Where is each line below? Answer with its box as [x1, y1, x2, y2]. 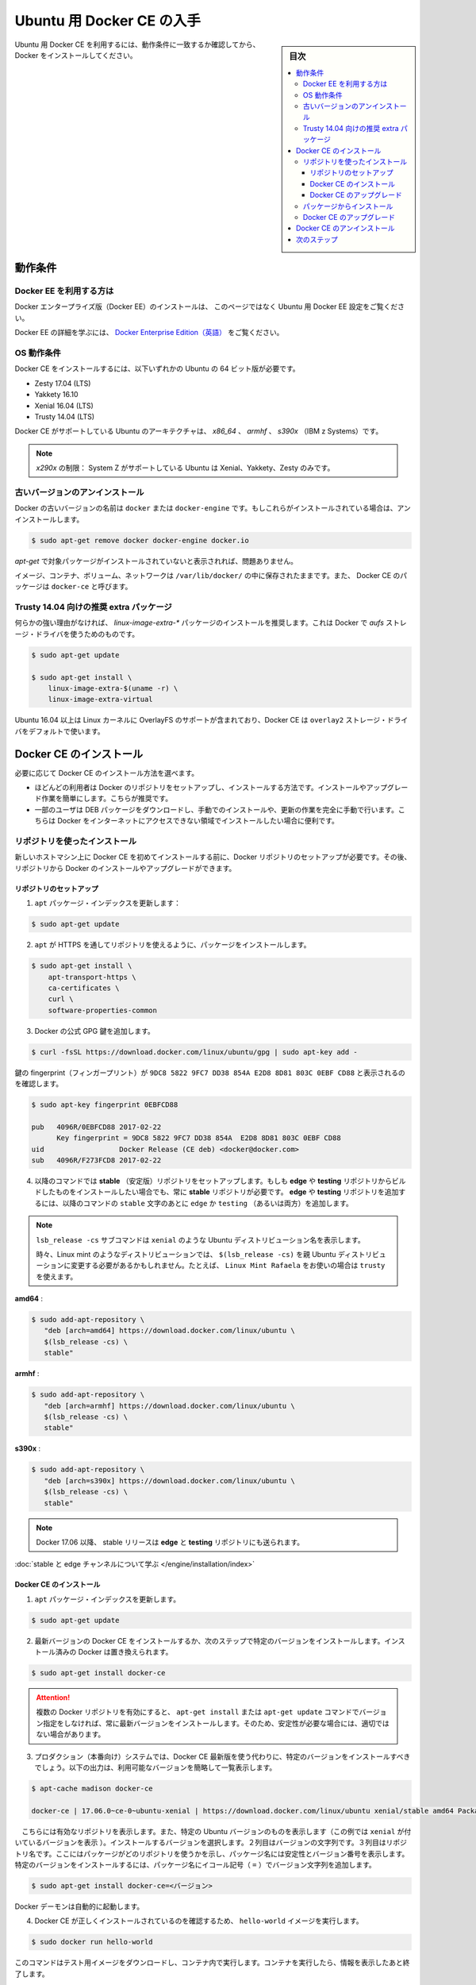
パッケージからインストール [302, 201, 393, 210]
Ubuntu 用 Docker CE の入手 [14, 12, 202, 29]
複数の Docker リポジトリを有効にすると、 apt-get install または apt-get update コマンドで [36, 1707, 359, 1717]
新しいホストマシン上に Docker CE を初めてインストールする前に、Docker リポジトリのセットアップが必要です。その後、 [14, 852, 412, 861]
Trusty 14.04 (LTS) [34, 411, 95, 421]
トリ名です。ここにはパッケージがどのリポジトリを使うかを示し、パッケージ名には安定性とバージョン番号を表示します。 [14, 1848, 409, 1858]
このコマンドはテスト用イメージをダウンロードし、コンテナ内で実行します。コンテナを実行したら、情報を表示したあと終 [14, 1958, 410, 1968]
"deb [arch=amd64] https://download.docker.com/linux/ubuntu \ [44, 1326, 295, 1336]
